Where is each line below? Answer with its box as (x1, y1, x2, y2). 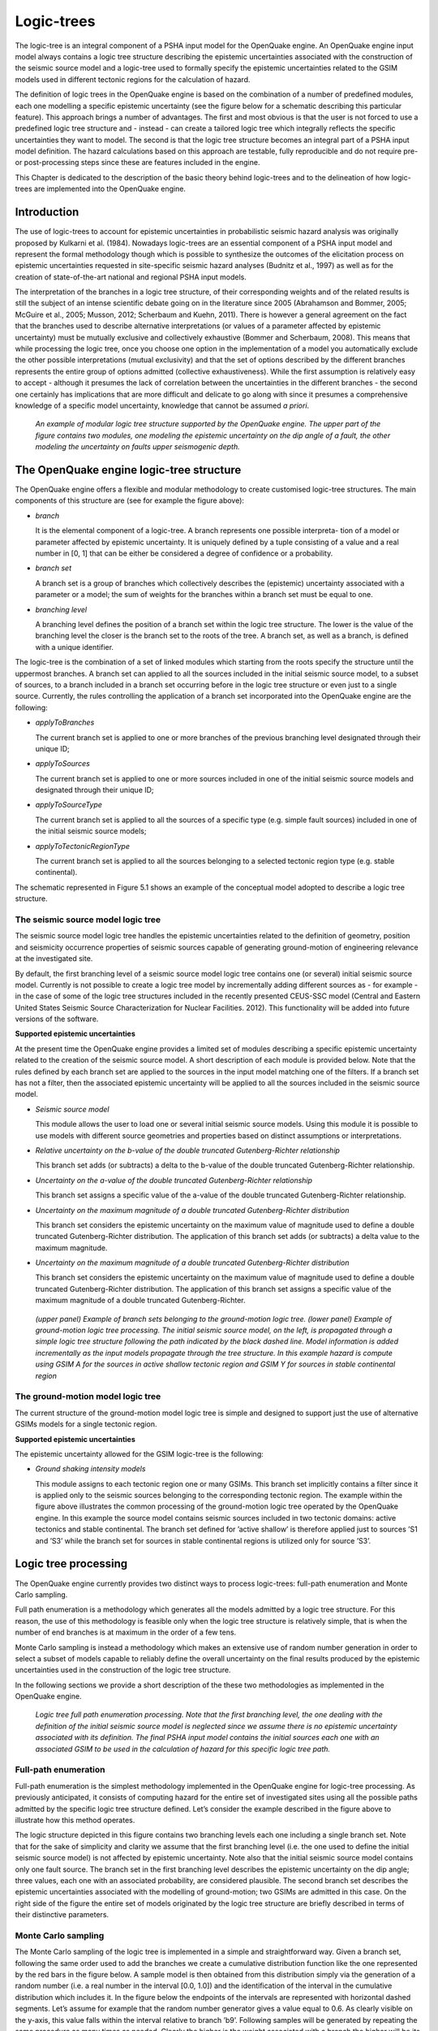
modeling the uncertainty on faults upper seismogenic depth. (35, 442, 240, 452)
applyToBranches (35, 717, 95, 727)
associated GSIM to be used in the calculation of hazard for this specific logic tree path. (35, 1743, 331, 1754)
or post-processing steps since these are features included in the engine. (15, 158, 260, 167)
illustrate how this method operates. (15, 1815, 135, 1825)
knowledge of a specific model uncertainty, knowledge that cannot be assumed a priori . (15, 401, 310, 410)
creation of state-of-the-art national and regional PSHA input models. (15, 272, 247, 282)
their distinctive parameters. (15, 1910, 109, 1920)
